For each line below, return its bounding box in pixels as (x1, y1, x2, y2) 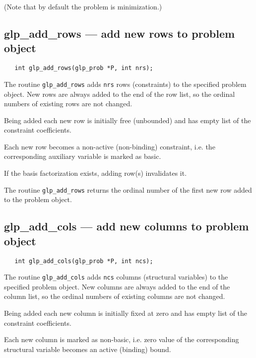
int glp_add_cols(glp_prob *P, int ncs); (14, 257, 153, 265)
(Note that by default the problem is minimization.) (4, 1, 162, 11)
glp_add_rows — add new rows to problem (4, 25, 235, 41)
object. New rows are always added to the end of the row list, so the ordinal (4, 88, 235, 99)
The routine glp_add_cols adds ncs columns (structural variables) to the (4, 272, 228, 282)
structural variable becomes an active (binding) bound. (4, 344, 171, 354)
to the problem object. (4, 194, 72, 205)
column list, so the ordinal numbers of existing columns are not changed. (4, 291, 225, 301)
